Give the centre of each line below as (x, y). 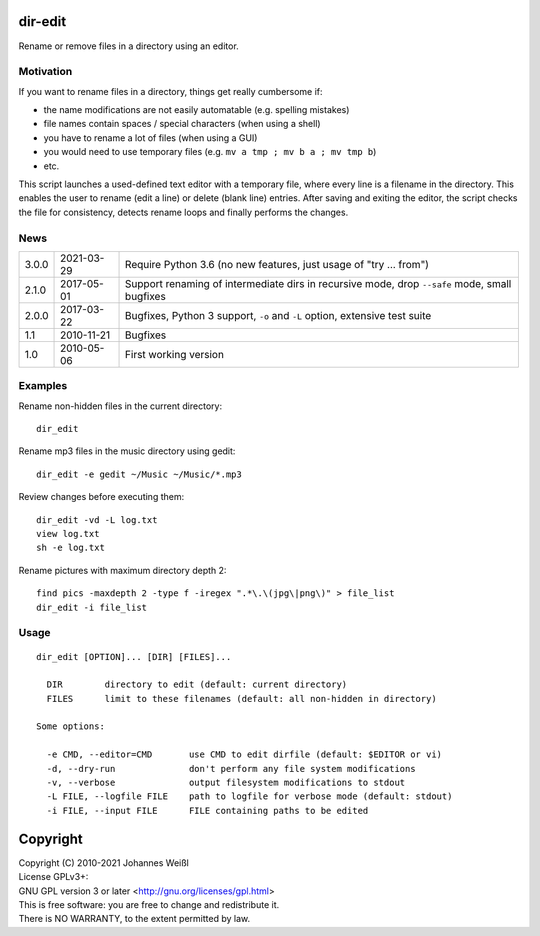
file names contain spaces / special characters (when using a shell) (182, 124)
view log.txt (68, 534)
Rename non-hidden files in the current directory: (120, 406)
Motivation (45, 72)
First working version (175, 354)
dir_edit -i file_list (92, 607)
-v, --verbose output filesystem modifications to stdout (226, 783)
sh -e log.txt (70, 548)
